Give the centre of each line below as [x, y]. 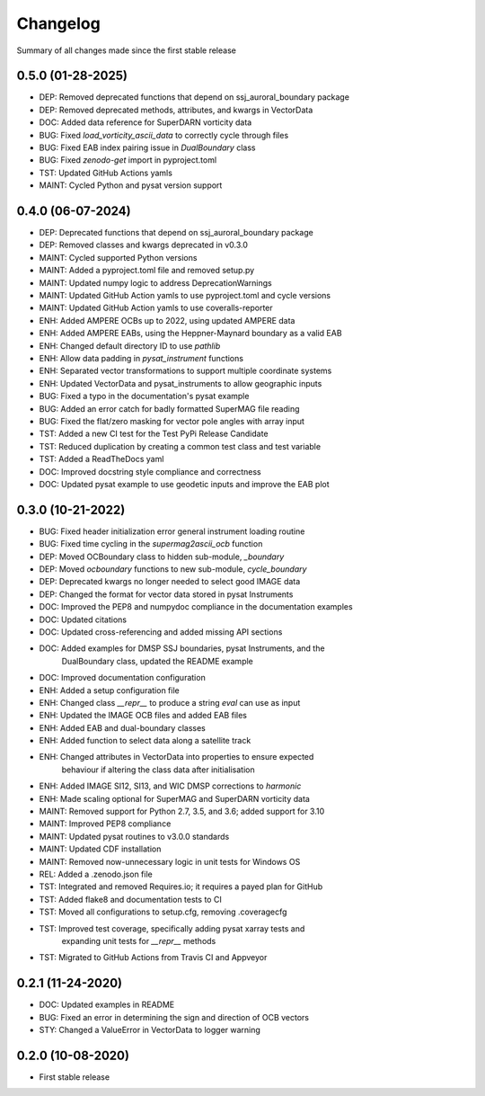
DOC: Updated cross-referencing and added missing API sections [161, 632]
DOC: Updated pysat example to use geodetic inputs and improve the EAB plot [184, 484]
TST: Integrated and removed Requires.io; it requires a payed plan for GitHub [181, 887]
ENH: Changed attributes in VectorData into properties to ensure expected [176, 757]
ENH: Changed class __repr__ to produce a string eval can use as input [170, 702]
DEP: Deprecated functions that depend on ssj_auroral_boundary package [176, 233]
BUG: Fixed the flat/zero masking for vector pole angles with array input [172, 421]
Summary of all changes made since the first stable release [127, 50]
